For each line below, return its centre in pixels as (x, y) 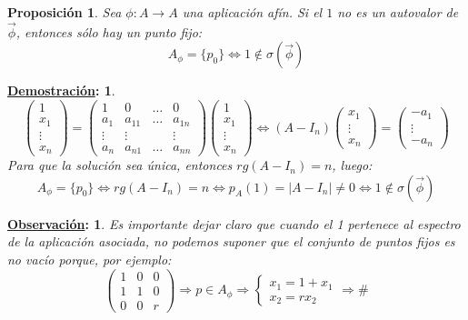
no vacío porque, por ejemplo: (90, 259)
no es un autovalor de (398, 12)
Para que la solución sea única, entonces (120, 165)
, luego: (352, 165)
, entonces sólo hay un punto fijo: (109, 31)
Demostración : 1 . (61, 90)
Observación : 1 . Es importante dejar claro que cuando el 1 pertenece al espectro (234, 223)
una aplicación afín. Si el (252, 12)
